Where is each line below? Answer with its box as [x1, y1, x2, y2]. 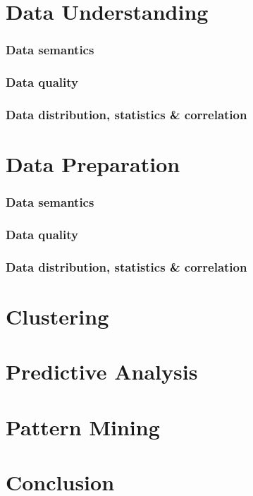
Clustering [6, 302, 109, 330]
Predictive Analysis [6, 357, 198, 386]
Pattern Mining [6, 412, 160, 441]
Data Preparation [6, 150, 180, 179]
